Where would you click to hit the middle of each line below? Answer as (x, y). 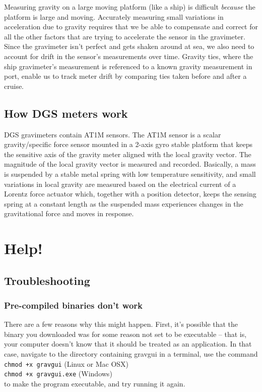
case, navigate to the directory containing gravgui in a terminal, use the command (131, 354)
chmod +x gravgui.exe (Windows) (58, 374)
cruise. (14, 86)
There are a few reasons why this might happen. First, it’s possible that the (121, 324)
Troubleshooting (47, 280)
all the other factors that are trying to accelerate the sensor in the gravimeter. (125, 36)
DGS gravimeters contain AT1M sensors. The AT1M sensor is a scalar (113, 134)
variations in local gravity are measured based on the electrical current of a (120, 184)
